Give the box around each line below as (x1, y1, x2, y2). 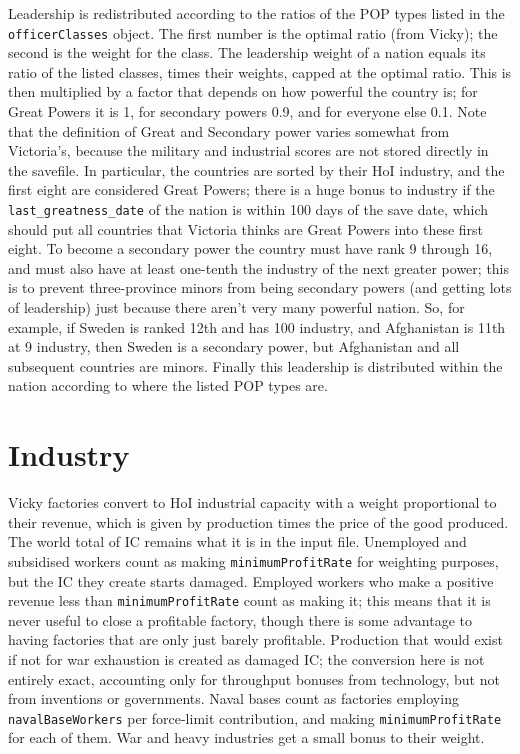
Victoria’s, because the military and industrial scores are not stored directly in (8, 140, 489, 161)
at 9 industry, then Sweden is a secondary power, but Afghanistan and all (8, 336, 460, 357)
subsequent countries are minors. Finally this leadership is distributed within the (8, 355, 503, 376)
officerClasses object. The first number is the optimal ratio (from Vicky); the (8, 22, 498, 43)
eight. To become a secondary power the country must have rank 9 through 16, (8, 238, 493, 259)
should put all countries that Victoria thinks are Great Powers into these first (8, 218, 484, 239)
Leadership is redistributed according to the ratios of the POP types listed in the (8, 3, 505, 23)
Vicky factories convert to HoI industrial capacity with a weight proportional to (8, 492, 497, 513)
